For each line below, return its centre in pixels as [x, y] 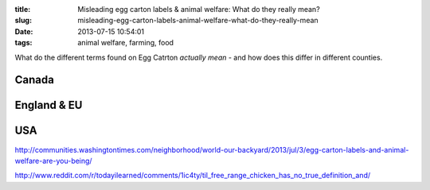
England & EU [49, 105]
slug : [23, 21]
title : [23, 9]
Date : [24, 31]
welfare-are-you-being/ [53, 161]
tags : [23, 43]
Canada [35, 80]
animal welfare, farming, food [126, 43]
